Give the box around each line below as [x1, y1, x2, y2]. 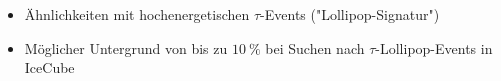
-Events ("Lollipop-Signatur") [260, 4, 440, 24]
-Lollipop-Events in [375, 37, 493, 58]
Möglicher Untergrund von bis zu [24, 37, 228, 58]
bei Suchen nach [265, 37, 365, 58]
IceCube [24, 57, 75, 78]
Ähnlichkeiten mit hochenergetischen [24, 4, 250, 24]
